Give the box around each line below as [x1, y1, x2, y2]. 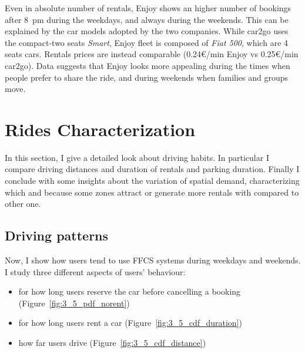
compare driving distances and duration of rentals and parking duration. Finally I [5, 163, 300, 175]
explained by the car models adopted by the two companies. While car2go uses [5, 25, 289, 37]
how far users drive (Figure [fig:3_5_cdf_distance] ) [18, 336, 206, 349]
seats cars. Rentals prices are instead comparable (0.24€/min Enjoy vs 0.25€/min [5, 48, 299, 60]
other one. [5, 197, 41, 210]
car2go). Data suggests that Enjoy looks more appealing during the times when [5, 59, 290, 71]
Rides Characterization [5, 117, 196, 141]
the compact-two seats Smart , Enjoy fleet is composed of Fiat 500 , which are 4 [5, 36, 289, 48]
